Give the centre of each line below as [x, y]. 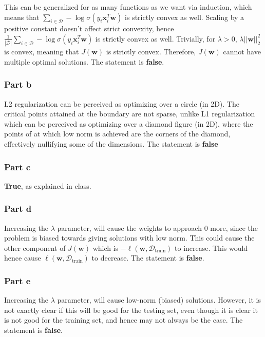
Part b [18, 84]
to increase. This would [211, 247]
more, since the [234, 227]
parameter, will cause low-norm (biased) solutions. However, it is [159, 300]
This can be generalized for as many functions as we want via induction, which [128, 7]
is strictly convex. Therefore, [151, 52]
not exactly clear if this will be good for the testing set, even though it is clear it [131, 310]
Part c [17, 166]
